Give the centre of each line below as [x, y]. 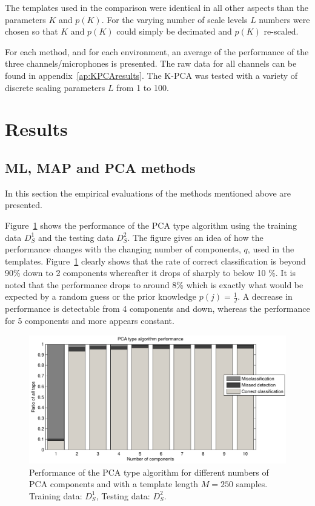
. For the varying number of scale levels [174, 19]
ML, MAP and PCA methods [100, 167]
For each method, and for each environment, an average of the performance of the [157, 51]
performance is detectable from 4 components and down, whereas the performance [157, 309]
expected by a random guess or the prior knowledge [101, 296]
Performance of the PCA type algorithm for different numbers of [149, 472]
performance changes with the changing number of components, [123, 249]
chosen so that [31, 31]
